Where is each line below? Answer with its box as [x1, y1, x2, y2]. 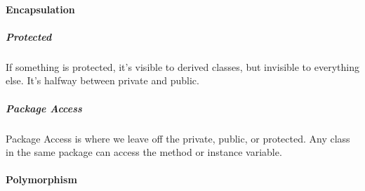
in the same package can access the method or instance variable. [6, 145, 282, 159]
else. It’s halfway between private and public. [6, 73, 199, 88]
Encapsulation [6, 1, 75, 16]
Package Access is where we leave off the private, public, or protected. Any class [6, 131, 350, 145]
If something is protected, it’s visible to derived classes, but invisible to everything [6, 59, 359, 74]
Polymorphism [6, 172, 77, 187]
